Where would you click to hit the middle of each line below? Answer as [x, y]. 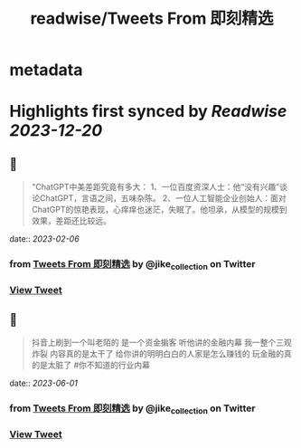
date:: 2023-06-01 [44, 383]
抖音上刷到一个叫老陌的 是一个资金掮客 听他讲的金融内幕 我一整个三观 [161, 343]
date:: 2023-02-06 [44, 239]
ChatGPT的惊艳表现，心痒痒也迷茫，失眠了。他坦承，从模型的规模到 [159, 210]
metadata [46, 70]
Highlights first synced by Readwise [148, 112]
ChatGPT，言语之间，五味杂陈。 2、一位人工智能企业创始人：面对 [163, 198]
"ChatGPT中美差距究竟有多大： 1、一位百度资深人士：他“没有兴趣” [155, 187]
